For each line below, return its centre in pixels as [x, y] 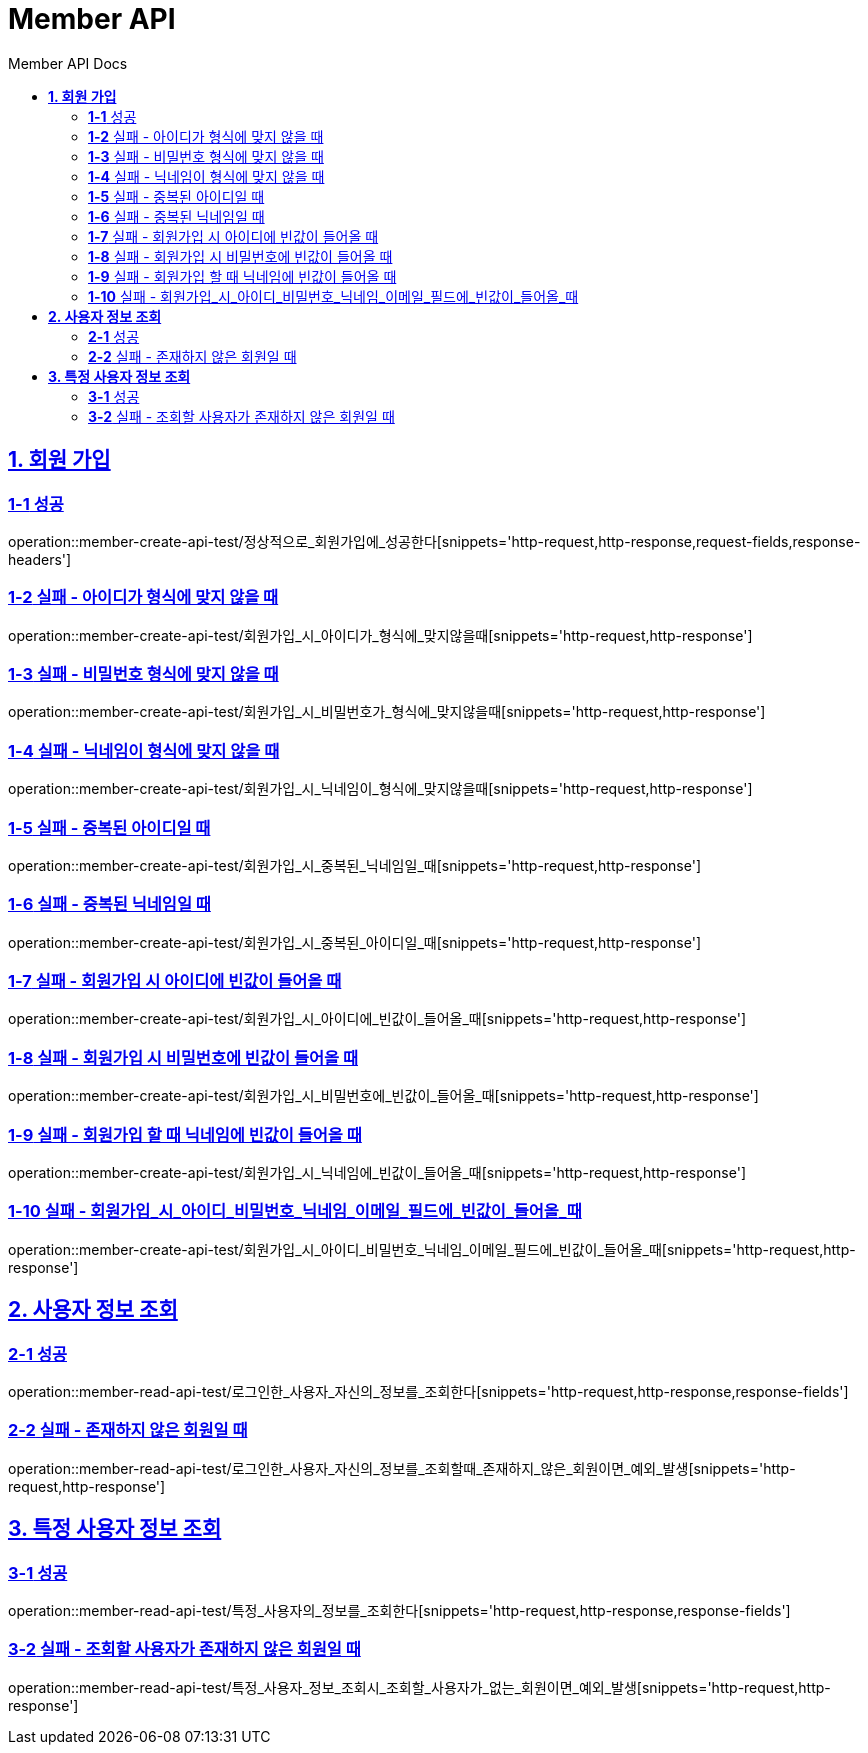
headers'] [40, 559]
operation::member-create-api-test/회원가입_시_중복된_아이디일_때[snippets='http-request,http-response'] [354, 942]
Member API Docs [68, 63]
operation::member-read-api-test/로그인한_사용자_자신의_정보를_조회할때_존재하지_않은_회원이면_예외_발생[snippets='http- [402, 1468]
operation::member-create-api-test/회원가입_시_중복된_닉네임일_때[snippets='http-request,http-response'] [354, 865]
